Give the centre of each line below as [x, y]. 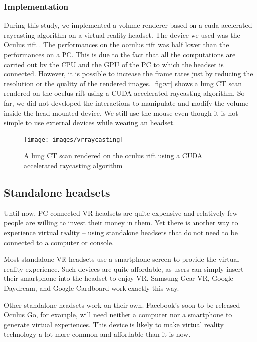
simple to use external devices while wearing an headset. [90, 122]
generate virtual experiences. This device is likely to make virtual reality [114, 324]
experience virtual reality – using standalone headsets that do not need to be [121, 232]
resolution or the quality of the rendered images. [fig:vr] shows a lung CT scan [123, 83]
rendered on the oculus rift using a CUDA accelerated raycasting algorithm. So [124, 93]
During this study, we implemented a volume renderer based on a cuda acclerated [128, 25]
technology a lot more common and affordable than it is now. [97, 334]
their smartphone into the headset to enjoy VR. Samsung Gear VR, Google [119, 278]
